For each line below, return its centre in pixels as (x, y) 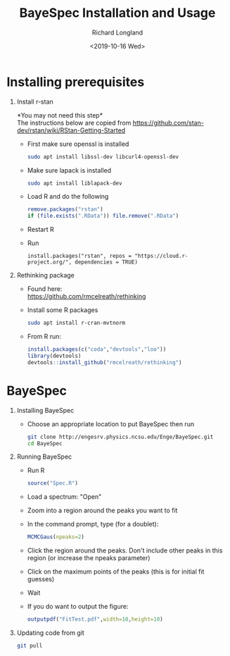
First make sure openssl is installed (78, 144)
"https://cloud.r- (161, 256)
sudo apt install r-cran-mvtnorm (76, 323)
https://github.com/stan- (168, 123)
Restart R (40, 230)
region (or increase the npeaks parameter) (89, 558)
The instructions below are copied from (74, 123)
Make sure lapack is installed (69, 170)
